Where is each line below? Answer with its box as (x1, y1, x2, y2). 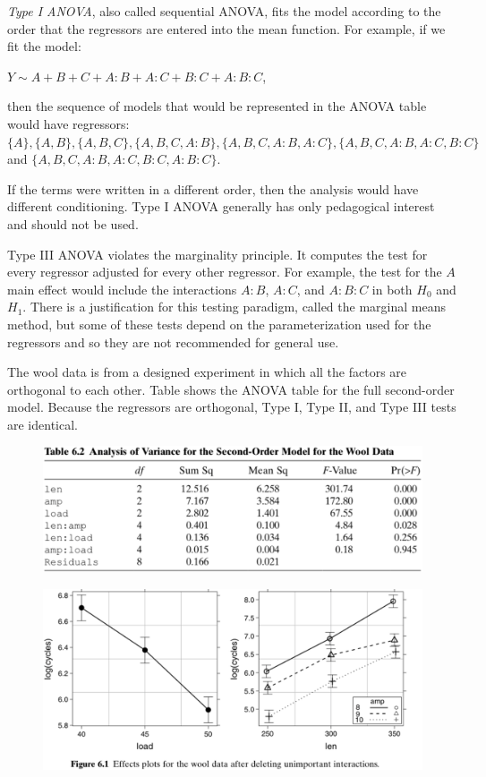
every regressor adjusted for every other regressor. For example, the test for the (7, 262, 442, 281)
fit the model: (7, 37, 81, 55)
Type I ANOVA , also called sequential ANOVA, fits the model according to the (7, 2, 441, 20)
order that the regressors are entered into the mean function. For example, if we (7, 19, 446, 38)
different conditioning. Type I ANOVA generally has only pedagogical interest (7, 197, 435, 216)
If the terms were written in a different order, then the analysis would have (7, 179, 419, 198)
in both (371, 279, 413, 298)
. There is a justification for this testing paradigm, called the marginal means (22, 297, 446, 316)
